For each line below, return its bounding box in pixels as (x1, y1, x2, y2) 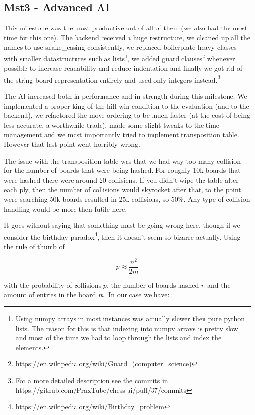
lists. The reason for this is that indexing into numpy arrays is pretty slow (15, 323, 238, 333)
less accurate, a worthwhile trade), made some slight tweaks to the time (4, 119, 220, 130)
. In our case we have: (104, 289, 170, 300)
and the (207, 279, 230, 290)
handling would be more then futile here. (4, 203, 127, 214)
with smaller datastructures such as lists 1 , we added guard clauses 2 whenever (4, 52, 235, 63)
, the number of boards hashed (106, 279, 199, 290)
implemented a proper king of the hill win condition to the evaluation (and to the (4, 100, 249, 111)
